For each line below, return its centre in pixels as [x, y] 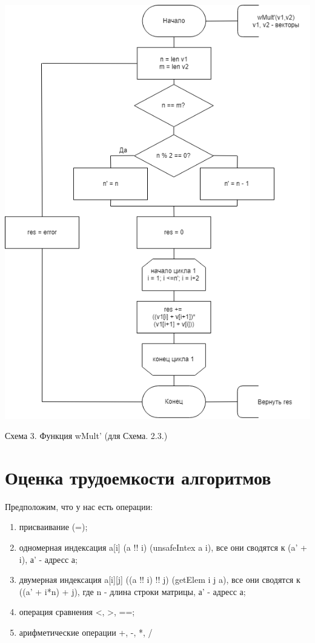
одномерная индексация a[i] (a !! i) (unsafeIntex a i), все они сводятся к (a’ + [163, 547]
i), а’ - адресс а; [48, 559]
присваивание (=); [53, 527]
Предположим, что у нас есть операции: [79, 506]
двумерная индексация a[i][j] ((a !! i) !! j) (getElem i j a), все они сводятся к [160, 580]
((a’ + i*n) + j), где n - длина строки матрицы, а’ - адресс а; [132, 591]
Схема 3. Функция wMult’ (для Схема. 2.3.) [86, 436]
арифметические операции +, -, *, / [86, 632]
